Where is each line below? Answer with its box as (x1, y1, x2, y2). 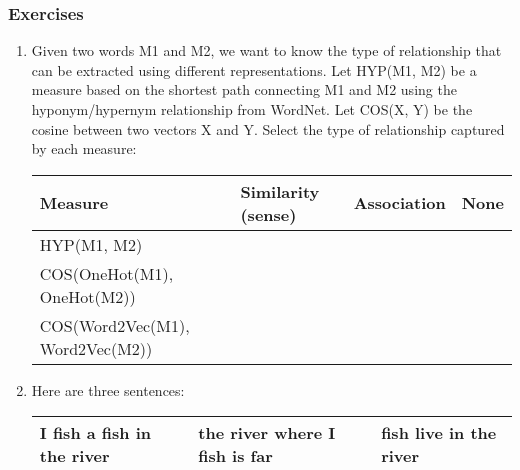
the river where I (198, 421, 336, 445)
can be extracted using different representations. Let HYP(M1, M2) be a (31, 59, 477, 80)
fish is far (198, 444, 273, 468)
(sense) (240, 202, 297, 226)
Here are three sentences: (31, 379, 185, 400)
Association (353, 191, 446, 215)
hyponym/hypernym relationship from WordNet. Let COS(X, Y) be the (31, 99, 473, 119)
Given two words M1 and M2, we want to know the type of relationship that (31, 40, 502, 61)
